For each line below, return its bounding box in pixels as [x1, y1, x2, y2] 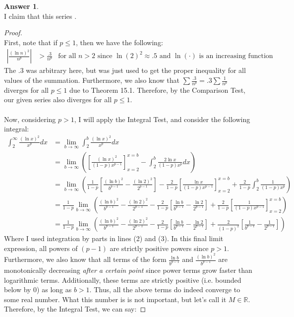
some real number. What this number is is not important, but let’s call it [4, 294, 227, 304]
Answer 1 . [4, 1, 39, 11]
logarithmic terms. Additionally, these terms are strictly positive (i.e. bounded [4, 274, 241, 285]
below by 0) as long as [4, 284, 72, 295]
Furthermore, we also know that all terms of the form [4, 254, 167, 264]
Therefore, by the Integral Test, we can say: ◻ [4, 304, 146, 314]
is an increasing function [199, 53, 273, 60]
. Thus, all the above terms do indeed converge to [89, 284, 240, 295]
